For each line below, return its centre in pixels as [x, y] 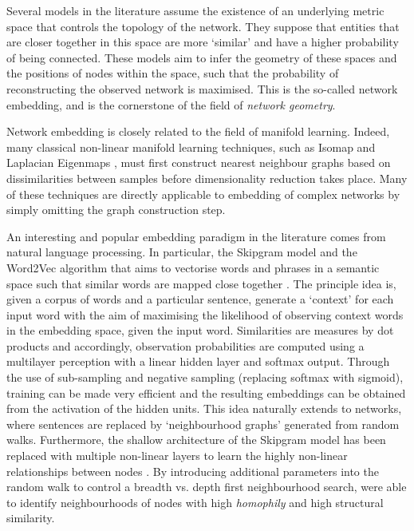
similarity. [31, 518]
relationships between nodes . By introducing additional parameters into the [193, 471]
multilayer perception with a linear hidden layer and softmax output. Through [198, 361]
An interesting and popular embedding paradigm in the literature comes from [196, 236]
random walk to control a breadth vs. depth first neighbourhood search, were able [207, 487]
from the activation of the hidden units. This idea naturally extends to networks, [204, 408]
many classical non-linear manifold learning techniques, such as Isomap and [191, 147]
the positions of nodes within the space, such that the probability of [173, 73]
